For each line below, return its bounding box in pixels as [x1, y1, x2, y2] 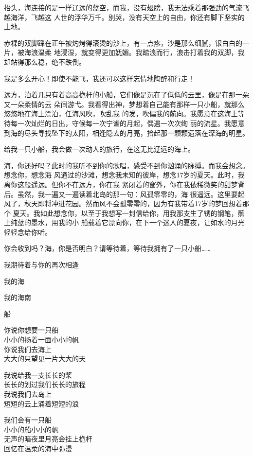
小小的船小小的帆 [4, 424, 58, 434]
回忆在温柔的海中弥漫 [4, 443, 72, 453]
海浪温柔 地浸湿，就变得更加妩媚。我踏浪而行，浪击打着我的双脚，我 [24, 47, 245, 57]
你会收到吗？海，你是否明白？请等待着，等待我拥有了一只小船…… [4, 243, 211, 253]
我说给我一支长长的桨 [4, 369, 72, 380]
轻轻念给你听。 [4, 227, 52, 237]
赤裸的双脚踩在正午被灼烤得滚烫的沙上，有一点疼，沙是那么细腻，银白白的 [4, 37, 242, 48]
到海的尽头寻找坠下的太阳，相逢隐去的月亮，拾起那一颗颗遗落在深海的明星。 [4, 127, 249, 138]
